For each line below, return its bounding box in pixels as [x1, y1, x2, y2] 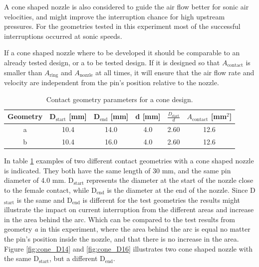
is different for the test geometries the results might [82, 194, 241, 205]
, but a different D [49, 253, 105, 264]
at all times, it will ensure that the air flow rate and [95, 67, 255, 77]
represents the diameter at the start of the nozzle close [86, 175, 254, 185]
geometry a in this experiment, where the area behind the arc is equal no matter [4, 224, 251, 234]
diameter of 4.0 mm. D [4, 175, 74, 185]
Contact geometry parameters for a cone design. [46, 94, 193, 104]
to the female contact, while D [4, 185, 97, 195]
